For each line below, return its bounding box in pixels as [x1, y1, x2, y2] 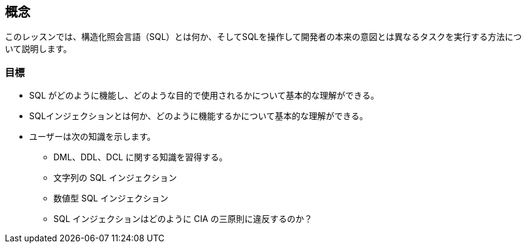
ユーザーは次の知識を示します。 [29, 131, 156, 142]
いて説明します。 [5, 44, 72, 54]
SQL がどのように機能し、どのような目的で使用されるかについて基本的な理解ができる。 [29, 90, 379, 101]
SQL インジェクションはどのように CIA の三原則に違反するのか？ [53, 214, 313, 224]
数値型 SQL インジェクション [53, 193, 169, 204]
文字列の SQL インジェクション [53, 172, 177, 183]
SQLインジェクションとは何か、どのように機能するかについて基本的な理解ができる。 [29, 111, 368, 122]
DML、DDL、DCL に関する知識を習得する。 [53, 152, 228, 163]
